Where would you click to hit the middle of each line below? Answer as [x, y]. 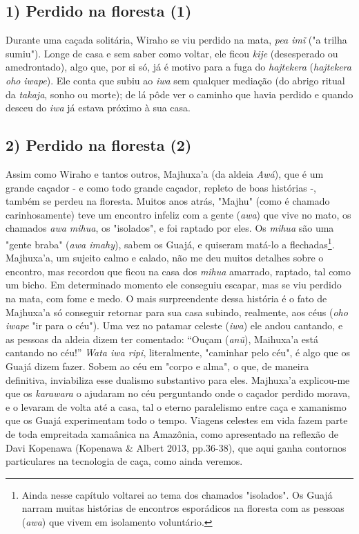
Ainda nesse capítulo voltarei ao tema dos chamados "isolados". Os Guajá [177, 494]
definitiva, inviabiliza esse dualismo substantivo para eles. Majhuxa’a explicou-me [178, 379]
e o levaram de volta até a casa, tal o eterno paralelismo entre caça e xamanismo [176, 406]
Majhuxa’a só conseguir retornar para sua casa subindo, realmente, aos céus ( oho [177, 312]
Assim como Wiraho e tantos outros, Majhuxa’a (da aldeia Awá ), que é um [165, 173]
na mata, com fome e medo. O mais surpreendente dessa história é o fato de [166, 298]
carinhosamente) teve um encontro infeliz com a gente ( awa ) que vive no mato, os [178, 214]
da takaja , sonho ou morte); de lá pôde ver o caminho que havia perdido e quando [179, 94]
